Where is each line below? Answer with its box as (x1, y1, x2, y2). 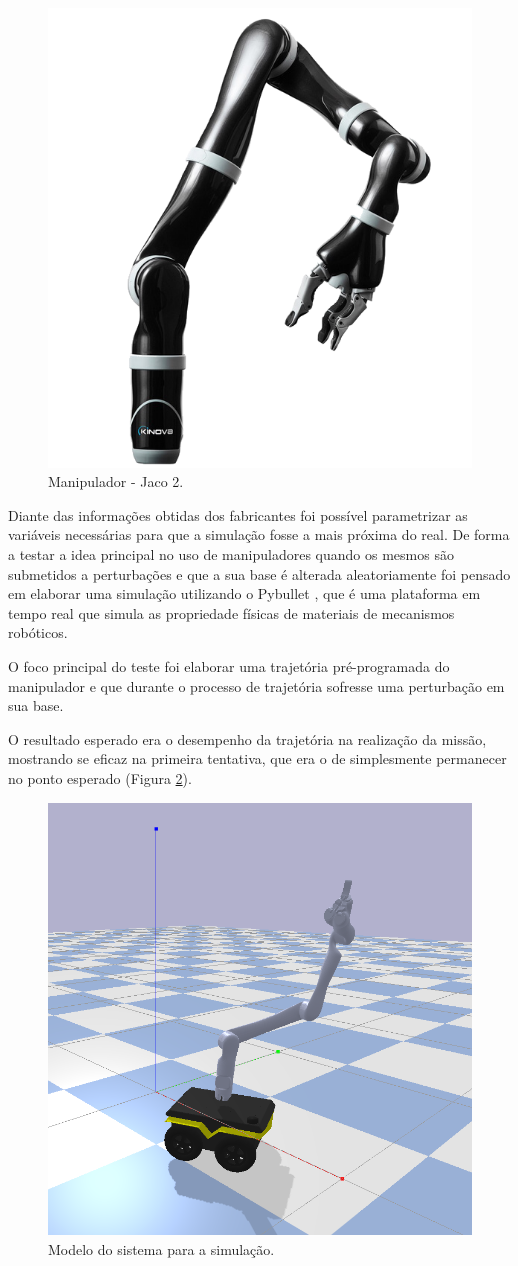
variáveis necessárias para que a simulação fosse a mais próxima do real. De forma (8, 524, 510, 545)
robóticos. (8, 622, 68, 643)
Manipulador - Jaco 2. (48, 471, 184, 492)
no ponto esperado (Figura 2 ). (8, 768, 192, 789)
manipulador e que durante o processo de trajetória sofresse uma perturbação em (8, 675, 505, 696)
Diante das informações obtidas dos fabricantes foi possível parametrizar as (8, 504, 468, 525)
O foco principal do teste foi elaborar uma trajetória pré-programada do (8, 656, 450, 677)
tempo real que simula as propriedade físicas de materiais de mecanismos (8, 602, 455, 623)
